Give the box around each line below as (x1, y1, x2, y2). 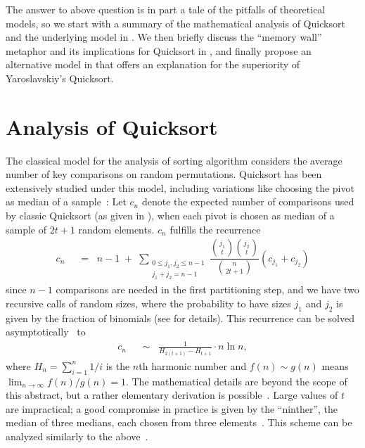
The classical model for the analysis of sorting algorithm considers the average (6, 153, 342, 167)
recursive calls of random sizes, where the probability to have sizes (6, 295, 291, 310)
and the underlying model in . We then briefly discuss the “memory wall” (6, 30, 322, 44)
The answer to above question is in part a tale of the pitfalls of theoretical (6, 2, 326, 16)
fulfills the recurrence (169, 222, 261, 236)
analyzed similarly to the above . (6, 429, 148, 444)
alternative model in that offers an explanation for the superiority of (6, 57, 300, 72)
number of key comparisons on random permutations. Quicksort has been (6, 167, 322, 181)
